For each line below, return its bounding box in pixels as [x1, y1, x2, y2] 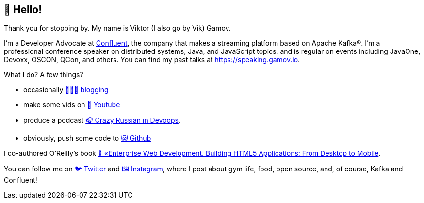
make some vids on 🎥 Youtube [23, 101, 120, 109]
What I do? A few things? [4, 70, 83, 79]
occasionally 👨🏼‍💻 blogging [23, 85, 109, 94]
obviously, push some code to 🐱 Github [23, 134, 151, 143]
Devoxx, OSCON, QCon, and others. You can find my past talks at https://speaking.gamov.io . [4, 55, 300, 64]
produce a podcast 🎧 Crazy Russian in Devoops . [23, 116, 180, 125]
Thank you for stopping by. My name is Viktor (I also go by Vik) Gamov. [4, 24, 231, 33]
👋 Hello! [4, 3, 42, 16]
